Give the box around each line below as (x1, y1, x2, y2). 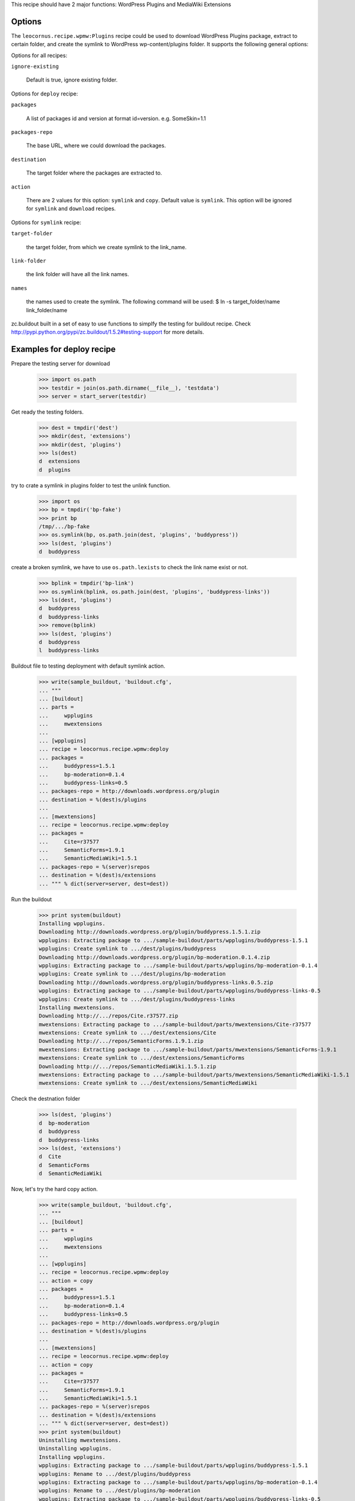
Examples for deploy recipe (11, 344, 116, 354)
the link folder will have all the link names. (26, 271, 129, 278)
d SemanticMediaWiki (38, 1170, 103, 1177)
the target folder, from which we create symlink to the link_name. (26, 243, 187, 250)
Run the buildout (11, 895, 52, 903)
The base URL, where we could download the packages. (26, 142, 166, 149)
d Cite (38, 1153, 61, 1160)
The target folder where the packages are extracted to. (26, 169, 162, 177)
